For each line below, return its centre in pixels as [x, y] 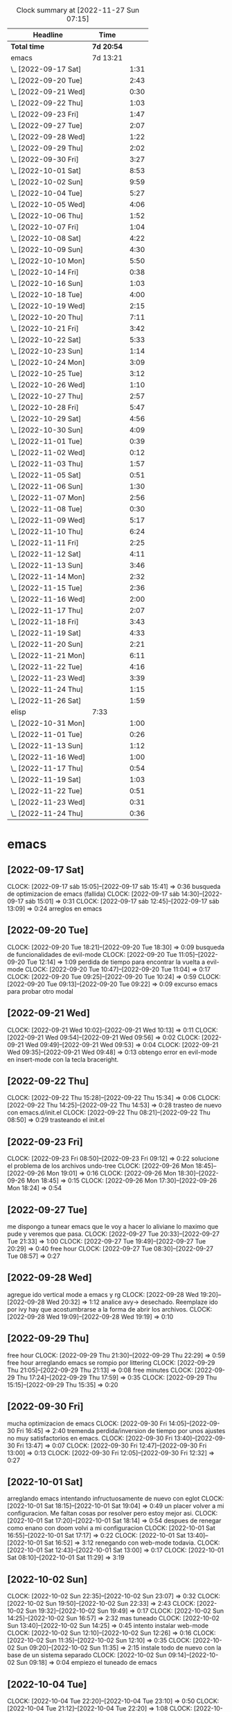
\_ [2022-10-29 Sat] [46, 419]
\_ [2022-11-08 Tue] [47, 509]
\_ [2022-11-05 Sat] [46, 475]
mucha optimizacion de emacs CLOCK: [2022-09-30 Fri [87, 1423]
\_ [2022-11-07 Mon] [48, 498]
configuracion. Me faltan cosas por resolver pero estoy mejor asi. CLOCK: [113, 1514]
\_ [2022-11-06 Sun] [47, 486]
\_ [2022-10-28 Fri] [45, 407]
